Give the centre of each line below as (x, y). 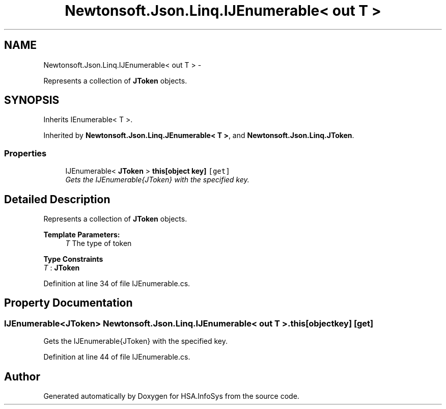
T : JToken (62, 268)
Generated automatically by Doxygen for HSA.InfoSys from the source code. (171, 396)
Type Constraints (73, 259)
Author (22, 376)
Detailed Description (57, 199)
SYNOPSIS (32, 100)
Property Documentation (68, 303)
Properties (25, 153)
